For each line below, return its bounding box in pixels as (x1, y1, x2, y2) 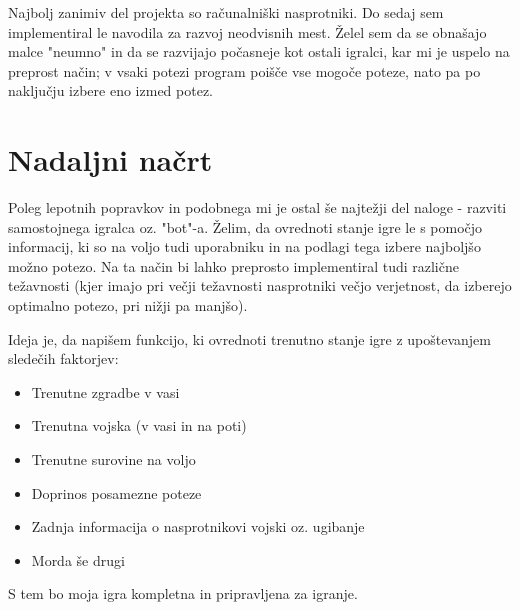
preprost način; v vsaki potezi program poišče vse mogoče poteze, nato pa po (8, 60, 481, 81)
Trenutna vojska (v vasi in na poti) (31, 415, 247, 436)
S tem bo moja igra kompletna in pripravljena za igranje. (8, 583, 358, 604)
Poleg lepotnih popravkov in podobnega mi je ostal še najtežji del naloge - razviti (8, 197, 507, 218)
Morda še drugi (31, 549, 125, 570)
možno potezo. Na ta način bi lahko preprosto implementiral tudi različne (8, 255, 459, 276)
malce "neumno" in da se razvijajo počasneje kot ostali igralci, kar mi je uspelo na (8, 41, 510, 62)
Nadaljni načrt (8, 139, 213, 180)
